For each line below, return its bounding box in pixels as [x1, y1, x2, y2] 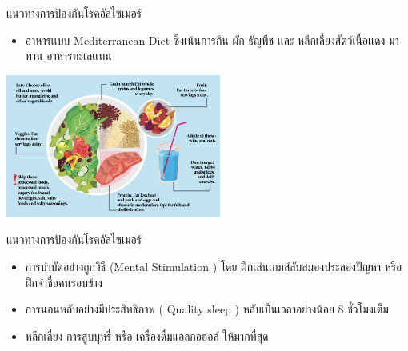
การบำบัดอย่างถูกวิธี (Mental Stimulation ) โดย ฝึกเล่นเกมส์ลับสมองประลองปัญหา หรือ [25, 258, 402, 275]
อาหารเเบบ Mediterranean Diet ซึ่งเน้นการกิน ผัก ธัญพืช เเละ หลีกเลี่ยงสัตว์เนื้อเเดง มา [25, 31, 399, 48]
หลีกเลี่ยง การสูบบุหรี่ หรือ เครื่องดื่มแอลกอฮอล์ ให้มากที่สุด [25, 327, 269, 344]
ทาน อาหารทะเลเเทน [25, 47, 112, 64]
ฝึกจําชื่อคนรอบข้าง [25, 273, 102, 290]
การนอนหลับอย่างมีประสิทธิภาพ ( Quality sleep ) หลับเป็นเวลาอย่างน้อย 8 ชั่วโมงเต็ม [25, 301, 389, 317]
